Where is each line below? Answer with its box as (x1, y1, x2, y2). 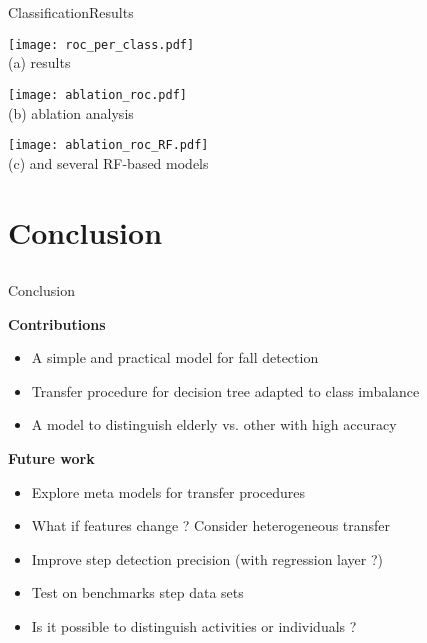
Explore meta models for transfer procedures (31, 481, 306, 502)
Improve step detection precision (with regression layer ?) (31, 548, 384, 569)
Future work (8, 448, 95, 469)
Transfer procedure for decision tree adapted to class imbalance (31, 380, 420, 401)
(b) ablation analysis (8, 102, 134, 123)
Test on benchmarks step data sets (31, 582, 244, 603)
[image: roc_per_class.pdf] (8, 37, 195, 52)
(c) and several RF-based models (8, 152, 209, 173)
